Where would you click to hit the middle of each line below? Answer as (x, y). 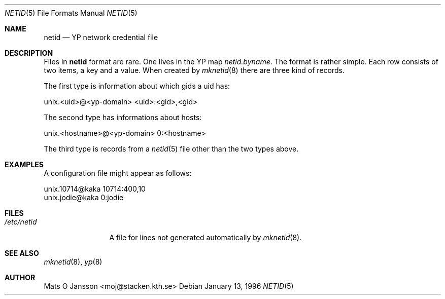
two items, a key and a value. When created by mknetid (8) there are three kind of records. (194, 70)
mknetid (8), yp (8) (73, 262)
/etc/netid (21, 222)
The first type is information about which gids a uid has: (137, 86)
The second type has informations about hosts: (123, 117)
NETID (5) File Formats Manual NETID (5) (71, 13)
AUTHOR (20, 277)
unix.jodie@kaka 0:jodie (84, 197)
